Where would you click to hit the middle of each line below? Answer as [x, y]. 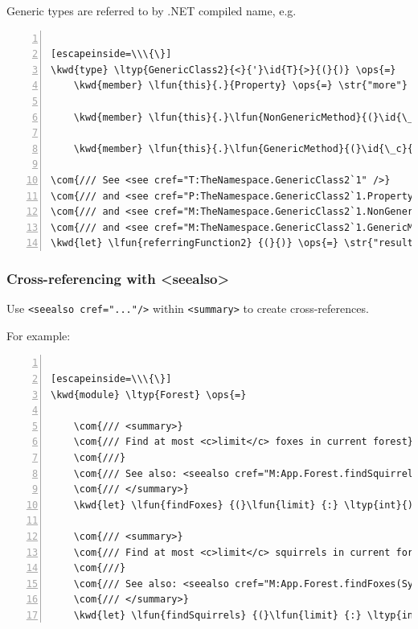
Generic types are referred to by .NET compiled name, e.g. [152, 10]
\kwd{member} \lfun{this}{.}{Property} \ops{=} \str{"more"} [240, 86]
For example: [39, 335]
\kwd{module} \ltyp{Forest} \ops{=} [149, 395]
